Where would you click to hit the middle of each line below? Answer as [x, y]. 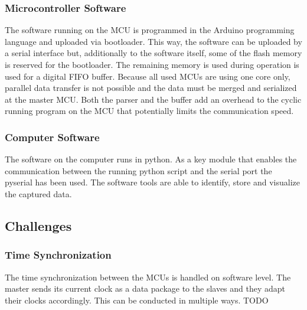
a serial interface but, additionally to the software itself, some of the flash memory [153, 53]
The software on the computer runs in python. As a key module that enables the [151, 159]
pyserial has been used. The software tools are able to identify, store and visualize [153, 182]
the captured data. [38, 193]
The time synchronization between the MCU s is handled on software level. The [148, 277]
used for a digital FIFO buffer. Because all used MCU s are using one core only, [148, 76]
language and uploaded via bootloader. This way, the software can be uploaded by [153, 41]
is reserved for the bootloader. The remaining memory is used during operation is [152, 64]
